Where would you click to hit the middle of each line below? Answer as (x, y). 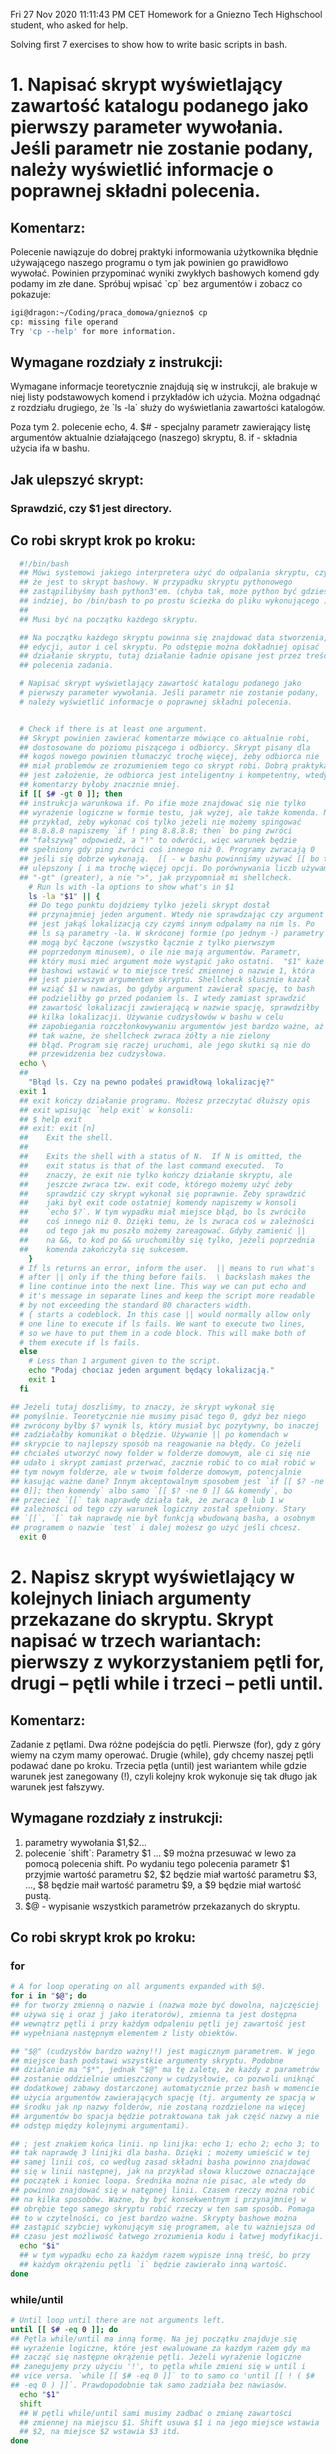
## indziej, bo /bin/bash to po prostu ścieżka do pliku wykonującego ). (176, 601)
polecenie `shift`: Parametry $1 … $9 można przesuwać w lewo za (160, 1853)
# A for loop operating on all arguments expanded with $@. (138, 1987)
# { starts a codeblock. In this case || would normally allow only (165, 1314)
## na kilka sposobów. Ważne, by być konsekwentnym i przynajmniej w (158, 2199)
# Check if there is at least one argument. (113, 729)
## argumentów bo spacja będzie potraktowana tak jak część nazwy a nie (165, 2116)
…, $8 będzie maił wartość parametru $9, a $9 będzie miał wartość (163, 1885)
